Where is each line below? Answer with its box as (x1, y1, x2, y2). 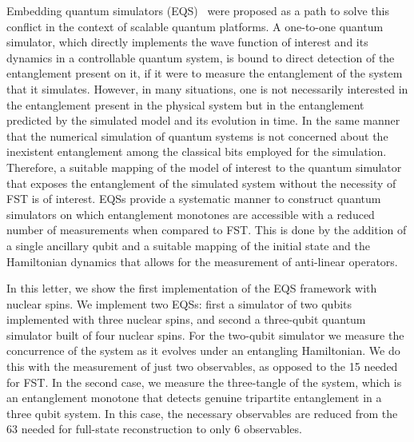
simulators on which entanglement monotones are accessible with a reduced (6, 205, 375, 222)
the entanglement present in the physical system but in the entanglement (6, 96, 364, 113)
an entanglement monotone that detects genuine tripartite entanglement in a (6, 389, 382, 406)
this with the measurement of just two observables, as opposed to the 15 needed (6, 358, 398, 375)
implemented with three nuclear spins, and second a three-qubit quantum (6, 311, 366, 328)
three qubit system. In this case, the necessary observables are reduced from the (6, 404, 398, 421)
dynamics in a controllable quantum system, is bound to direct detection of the (6, 49, 395, 66)
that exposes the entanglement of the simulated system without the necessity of (6, 174, 396, 191)
